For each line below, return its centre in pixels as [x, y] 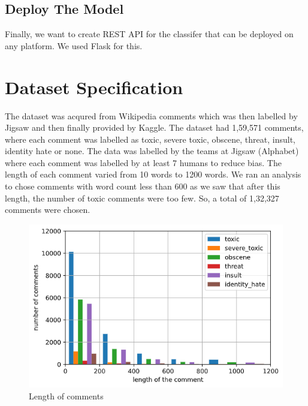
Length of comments [66, 396]
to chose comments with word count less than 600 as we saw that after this [143, 186]
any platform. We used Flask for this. [74, 45]
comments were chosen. [48, 210]
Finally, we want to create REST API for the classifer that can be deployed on [149, 34]
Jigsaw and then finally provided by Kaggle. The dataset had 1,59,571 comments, [154, 127]
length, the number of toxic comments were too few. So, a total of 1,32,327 [142, 198]
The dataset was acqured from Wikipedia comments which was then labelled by [151, 115]
